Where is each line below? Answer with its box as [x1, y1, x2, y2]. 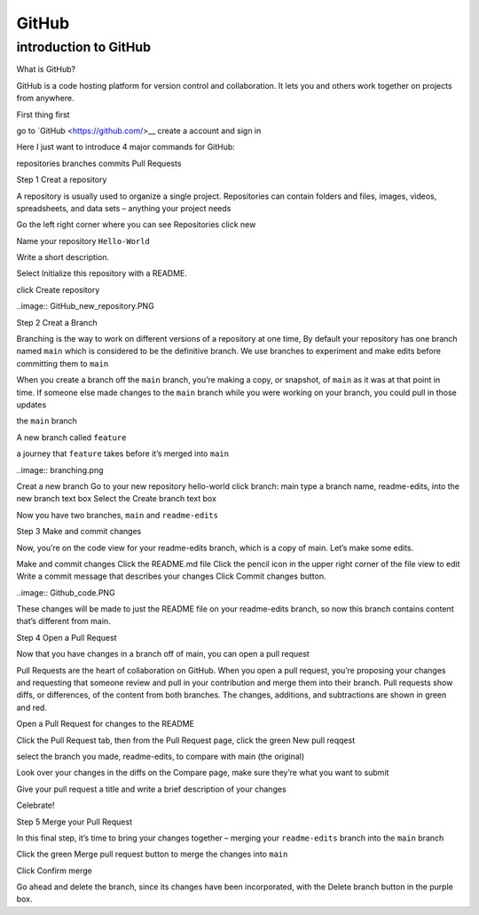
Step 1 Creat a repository [16, 174, 107, 185]
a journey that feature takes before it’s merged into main [16, 448, 230, 459]
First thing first [16, 109, 70, 120]
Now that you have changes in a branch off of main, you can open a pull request [16, 649, 310, 659]
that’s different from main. [16, 616, 111, 627]
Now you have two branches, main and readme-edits [16, 509, 219, 520]
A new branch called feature [16, 431, 127, 443]
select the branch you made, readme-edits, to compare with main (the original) [16, 751, 305, 761]
